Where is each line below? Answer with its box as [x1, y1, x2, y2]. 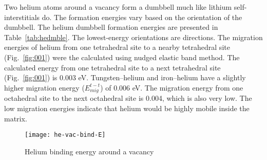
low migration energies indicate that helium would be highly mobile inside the [4, 103, 250, 114]
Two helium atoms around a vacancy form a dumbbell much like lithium [4, 2, 232, 12]
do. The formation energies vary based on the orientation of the [42, 11, 242, 22]
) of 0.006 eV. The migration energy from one [100, 82, 243, 93]
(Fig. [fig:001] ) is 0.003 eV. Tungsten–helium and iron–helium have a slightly [4, 72, 246, 83]
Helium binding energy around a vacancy [25, 146, 154, 156]
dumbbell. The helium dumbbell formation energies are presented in [4, 22, 218, 32]
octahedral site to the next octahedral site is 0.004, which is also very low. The [4, 93, 252, 103]
